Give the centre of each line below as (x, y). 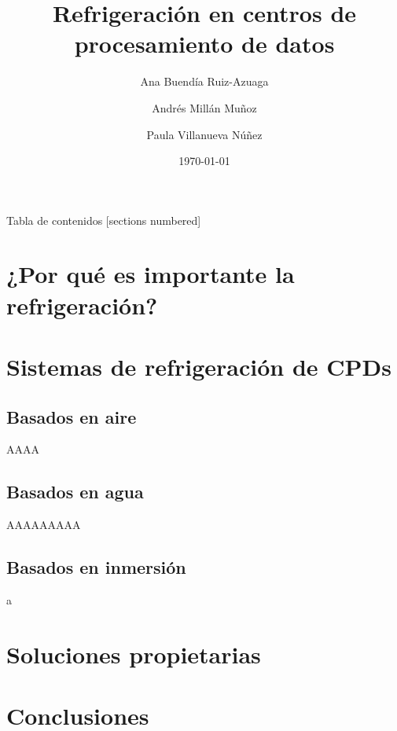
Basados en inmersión (96, 567)
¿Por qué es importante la (151, 274)
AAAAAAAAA (44, 525)
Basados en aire (72, 416)
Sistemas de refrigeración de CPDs (199, 367)
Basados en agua (75, 492)
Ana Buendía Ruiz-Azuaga (204, 81)
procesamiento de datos (204, 44)
